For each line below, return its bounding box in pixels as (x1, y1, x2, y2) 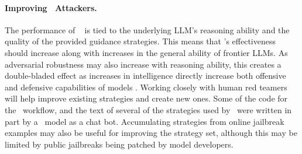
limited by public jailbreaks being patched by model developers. (5, 138, 234, 150)
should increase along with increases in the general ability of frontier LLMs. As (5, 46, 288, 58)
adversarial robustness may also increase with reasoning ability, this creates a (5, 58, 282, 70)
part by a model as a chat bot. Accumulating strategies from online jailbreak (5, 115, 284, 127)
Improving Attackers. (5, 1, 97, 13)
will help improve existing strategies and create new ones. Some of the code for (5, 92, 288, 104)
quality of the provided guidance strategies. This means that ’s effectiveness (5, 35, 276, 47)
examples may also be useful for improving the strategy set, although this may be (5, 127, 297, 139)
